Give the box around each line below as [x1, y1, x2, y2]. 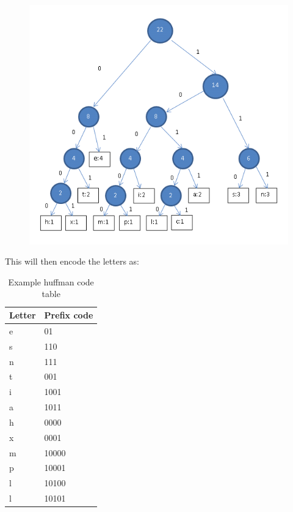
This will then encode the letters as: [5, 255, 139, 268]
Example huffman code [8, 275, 94, 288]
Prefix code [44, 309, 93, 322]
